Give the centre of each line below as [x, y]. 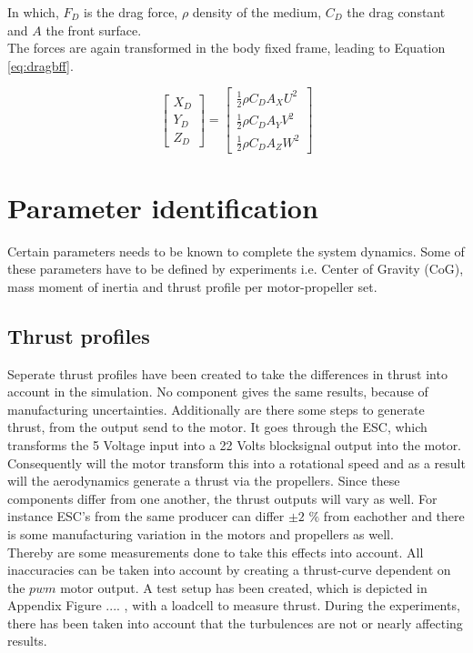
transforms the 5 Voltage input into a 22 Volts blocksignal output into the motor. [235, 444]
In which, [33, 12]
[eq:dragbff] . [40, 65]
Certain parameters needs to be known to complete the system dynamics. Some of [236, 251]
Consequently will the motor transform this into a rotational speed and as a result [236, 462]
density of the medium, [257, 12]
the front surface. [94, 30]
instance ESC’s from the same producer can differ [146, 516]
